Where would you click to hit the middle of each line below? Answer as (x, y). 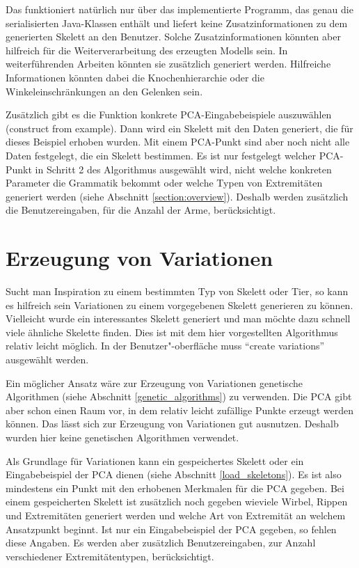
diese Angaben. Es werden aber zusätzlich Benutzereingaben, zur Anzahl (161, 543)
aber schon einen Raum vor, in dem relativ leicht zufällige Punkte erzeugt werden (179, 410)
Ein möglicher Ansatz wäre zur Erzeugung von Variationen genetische (154, 382)
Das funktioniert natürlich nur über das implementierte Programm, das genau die (179, 9)
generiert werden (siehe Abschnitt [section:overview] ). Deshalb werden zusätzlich (177, 196)
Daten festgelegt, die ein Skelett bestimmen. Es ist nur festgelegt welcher (161, 155)
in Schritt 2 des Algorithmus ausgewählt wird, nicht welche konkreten (183, 169)
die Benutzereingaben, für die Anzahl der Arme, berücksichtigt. (141, 210)
